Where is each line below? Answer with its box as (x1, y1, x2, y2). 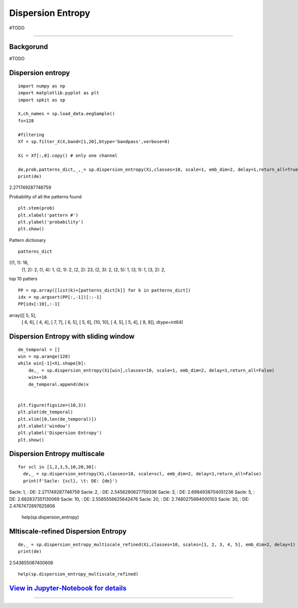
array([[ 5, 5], (9, 312, 37, 318)
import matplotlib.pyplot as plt (18, 90, 99, 96)
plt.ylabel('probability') (18, 219, 84, 225)
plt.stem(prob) (18, 205, 55, 211)
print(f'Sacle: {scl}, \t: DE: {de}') (23, 478, 118, 484)
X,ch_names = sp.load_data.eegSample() (18, 111, 115, 117)
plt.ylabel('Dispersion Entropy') (18, 430, 102, 436)
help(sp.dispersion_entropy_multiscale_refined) (18, 571, 139, 577)
